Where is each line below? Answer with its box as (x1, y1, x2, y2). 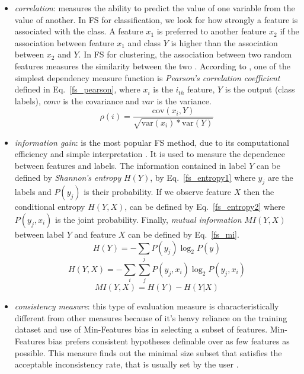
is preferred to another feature (156, 25, 267, 37)
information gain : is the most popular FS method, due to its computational (14, 136, 289, 148)
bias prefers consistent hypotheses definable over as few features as (48, 335, 290, 347)
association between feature (14, 36, 114, 49)
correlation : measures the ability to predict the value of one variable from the (14, 2, 295, 14)
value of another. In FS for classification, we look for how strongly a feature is (14, 13, 298, 25)
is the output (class (225, 83, 295, 95)
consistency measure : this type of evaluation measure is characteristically (14, 300, 279, 312)
